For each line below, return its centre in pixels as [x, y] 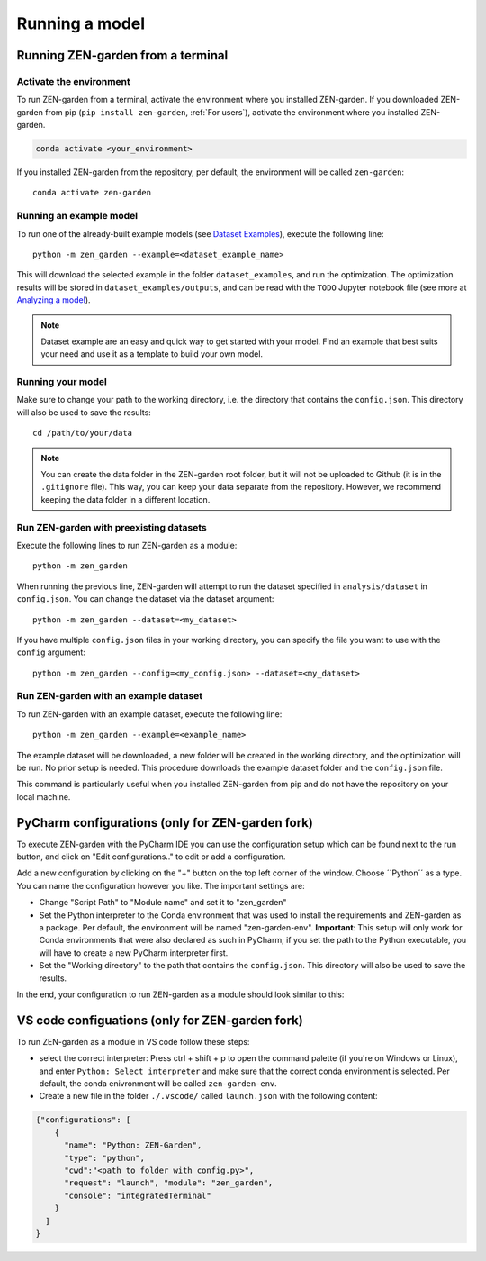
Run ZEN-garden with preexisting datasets [112, 527]
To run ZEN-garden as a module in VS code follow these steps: [133, 1041]
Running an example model [77, 216]
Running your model [62, 382]
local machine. [44, 796]
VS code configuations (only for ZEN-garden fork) [160, 1020]
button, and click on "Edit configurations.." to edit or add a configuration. [151, 857]
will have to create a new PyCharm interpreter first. [134, 953]
